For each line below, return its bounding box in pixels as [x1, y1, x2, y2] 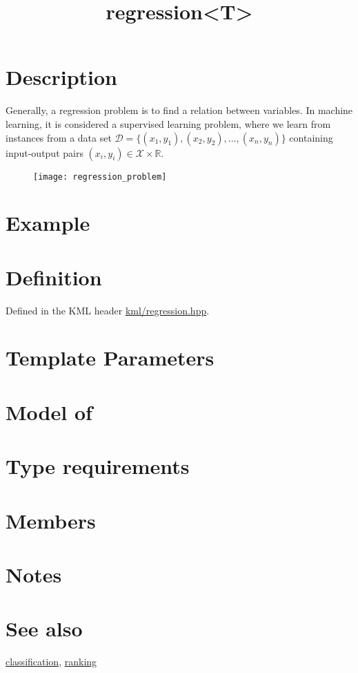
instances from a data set [6, 130, 112, 144]
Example [6, 209, 90, 237]
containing [289, 130, 333, 144]
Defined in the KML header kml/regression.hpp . [6, 303, 210, 317]
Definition [6, 263, 102, 291]
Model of [6, 397, 92, 426]
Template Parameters [6, 343, 215, 372]
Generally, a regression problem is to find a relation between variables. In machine [6, 103, 353, 117]
